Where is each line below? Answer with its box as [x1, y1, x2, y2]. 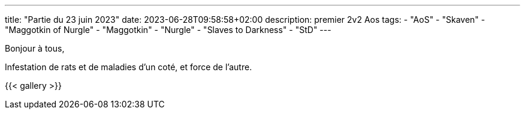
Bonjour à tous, [5, 43, 65, 53]
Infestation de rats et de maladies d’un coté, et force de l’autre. [5, 62, 252, 72]
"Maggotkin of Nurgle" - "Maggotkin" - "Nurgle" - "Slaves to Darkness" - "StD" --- [5, 25, 331, 35]
